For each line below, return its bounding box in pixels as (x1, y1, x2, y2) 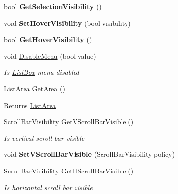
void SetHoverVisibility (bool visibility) (4, 18, 131, 28)
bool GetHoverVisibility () (4, 34, 92, 44)
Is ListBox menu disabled (4, 67, 79, 77)
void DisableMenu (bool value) (4, 50, 96, 61)
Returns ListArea (4, 100, 56, 110)
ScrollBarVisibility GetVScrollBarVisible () (4, 116, 134, 127)
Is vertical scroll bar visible (4, 132, 85, 143)
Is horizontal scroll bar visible (4, 182, 93, 192)
